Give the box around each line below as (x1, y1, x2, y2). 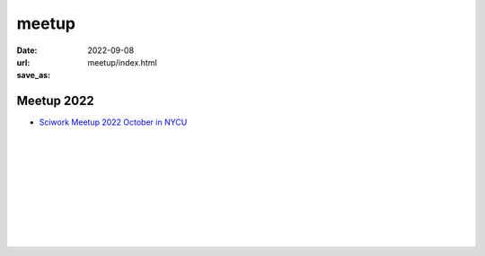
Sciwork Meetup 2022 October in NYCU (39, 117, 188, 128)
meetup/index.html (87, 57, 157, 67)
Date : (16, 45, 38, 56)
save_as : (16, 70, 51, 81)
